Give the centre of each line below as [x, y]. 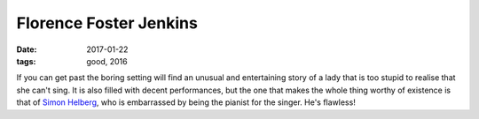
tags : [26, 61]
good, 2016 [107, 61]
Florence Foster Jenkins [107, 23]
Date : [27, 49]
